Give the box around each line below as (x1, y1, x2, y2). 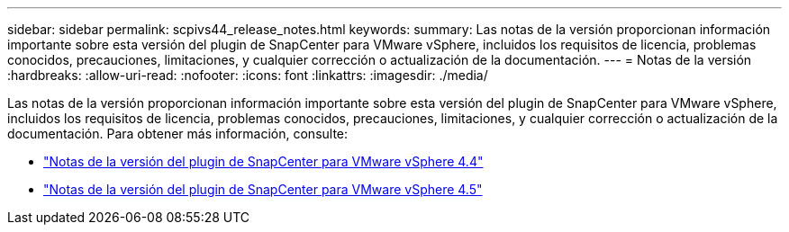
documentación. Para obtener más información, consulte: (7, 126, 349, 141)
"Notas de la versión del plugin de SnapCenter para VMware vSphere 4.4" (43, 154, 484, 169)
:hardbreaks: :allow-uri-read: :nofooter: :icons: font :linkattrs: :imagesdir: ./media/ (7, 67, 488, 83)
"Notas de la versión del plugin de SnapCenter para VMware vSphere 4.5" (43, 182, 483, 197)
